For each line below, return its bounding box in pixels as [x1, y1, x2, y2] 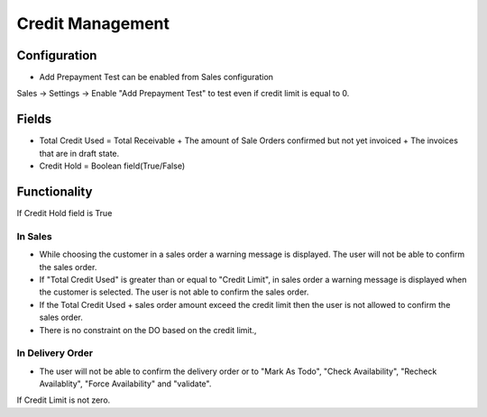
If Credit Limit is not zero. [16, 394, 111, 405]
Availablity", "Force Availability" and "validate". [39, 378, 212, 389]
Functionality [16, 184, 93, 199]
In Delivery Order [16, 347, 94, 359]
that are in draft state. [39, 148, 120, 159]
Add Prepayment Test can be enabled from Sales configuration [39, 72, 274, 83]
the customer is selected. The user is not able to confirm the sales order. [39, 286, 309, 297]
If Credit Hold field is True [16, 208, 113, 219]
